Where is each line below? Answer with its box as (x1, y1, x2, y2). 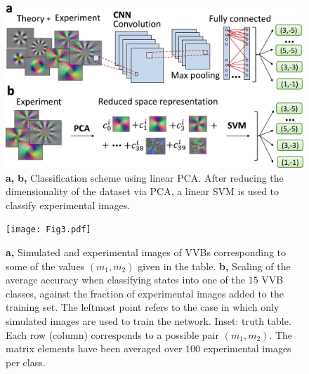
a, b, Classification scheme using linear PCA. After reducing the (6, 170, 284, 185)
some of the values (6, 258, 85, 273)
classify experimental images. (6, 197, 131, 212)
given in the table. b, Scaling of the (138, 258, 291, 273)
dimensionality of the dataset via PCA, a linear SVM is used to (6, 184, 280, 199)
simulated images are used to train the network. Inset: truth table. (6, 314, 291, 328)
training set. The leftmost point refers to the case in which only (6, 300, 280, 314)
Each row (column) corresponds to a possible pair (6, 327, 219, 342)
